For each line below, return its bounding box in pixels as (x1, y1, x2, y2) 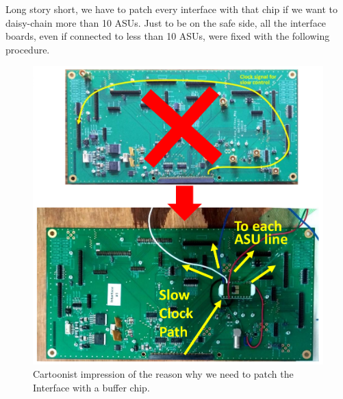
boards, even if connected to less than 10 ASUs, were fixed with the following (5, 29, 330, 43)
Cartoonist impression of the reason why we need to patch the (33, 367, 294, 381)
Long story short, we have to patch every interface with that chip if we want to (5, 2, 338, 16)
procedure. (5, 42, 50, 56)
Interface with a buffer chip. (33, 380, 150, 395)
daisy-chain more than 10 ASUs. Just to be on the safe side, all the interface (5, 15, 327, 29)
